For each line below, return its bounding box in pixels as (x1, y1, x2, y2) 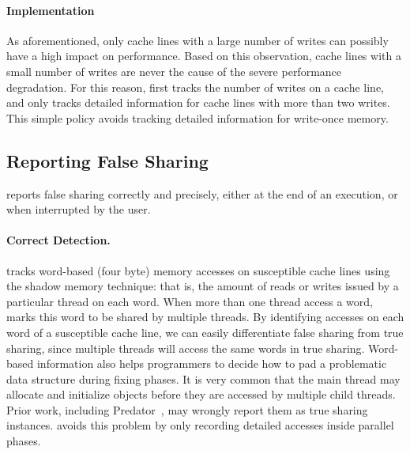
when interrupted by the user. (6, 201, 151, 218)
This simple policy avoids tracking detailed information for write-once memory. (6, 109, 389, 126)
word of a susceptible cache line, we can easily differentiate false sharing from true (6, 323, 404, 340)
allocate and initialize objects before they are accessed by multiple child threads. (6, 386, 396, 403)
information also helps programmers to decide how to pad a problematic (36, 355, 387, 372)
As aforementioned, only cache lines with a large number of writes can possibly (6, 32, 389, 48)
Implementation (6, 2, 95, 18)
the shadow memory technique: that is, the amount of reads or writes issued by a (6, 278, 399, 294)
